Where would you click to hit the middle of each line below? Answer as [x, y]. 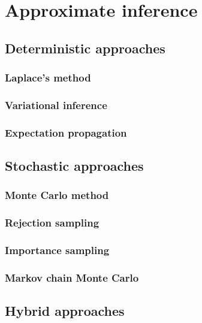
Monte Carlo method [57, 195]
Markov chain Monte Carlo [72, 277]
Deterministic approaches [85, 48]
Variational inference [56, 105]
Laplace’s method [48, 78]
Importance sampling [57, 250]
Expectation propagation [66, 132]
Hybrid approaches [65, 311]
